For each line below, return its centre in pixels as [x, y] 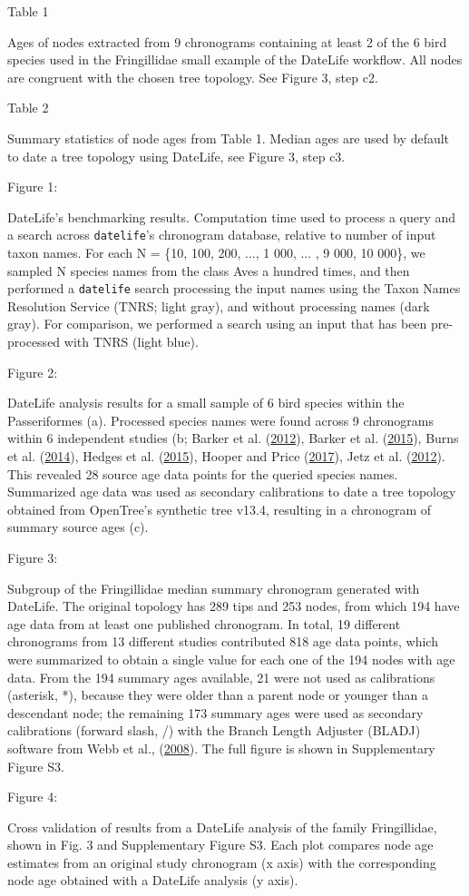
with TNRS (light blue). [131, 342]
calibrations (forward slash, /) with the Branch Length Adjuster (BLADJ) [214, 730]
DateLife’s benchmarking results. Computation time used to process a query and [232, 217]
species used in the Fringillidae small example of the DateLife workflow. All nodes [235, 59]
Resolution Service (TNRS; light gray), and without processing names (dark [219, 305]
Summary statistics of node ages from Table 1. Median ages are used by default [229, 138]
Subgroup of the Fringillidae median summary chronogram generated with [214, 588]
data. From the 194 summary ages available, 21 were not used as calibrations [221, 677]
